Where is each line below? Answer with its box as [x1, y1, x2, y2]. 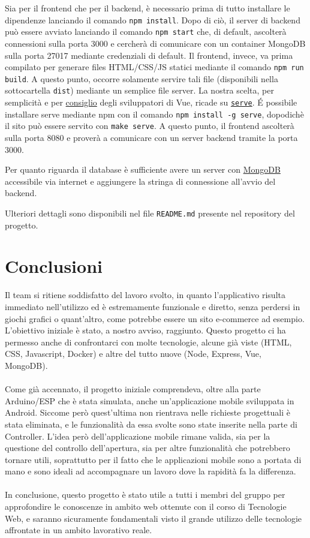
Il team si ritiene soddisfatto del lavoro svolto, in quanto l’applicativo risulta [5, 288, 285, 301]
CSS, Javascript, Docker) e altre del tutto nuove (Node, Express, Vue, [5, 347, 261, 360]
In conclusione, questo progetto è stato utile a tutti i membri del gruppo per [5, 488, 285, 501]
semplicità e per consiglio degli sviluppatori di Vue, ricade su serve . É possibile [5, 96, 297, 109]
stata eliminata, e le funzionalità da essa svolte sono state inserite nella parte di [5, 417, 297, 430]
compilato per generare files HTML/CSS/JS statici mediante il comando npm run [5, 61, 304, 73]
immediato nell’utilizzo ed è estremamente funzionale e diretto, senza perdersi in [5, 300, 300, 312]
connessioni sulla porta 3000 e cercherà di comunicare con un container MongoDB [5, 37, 306, 49]
